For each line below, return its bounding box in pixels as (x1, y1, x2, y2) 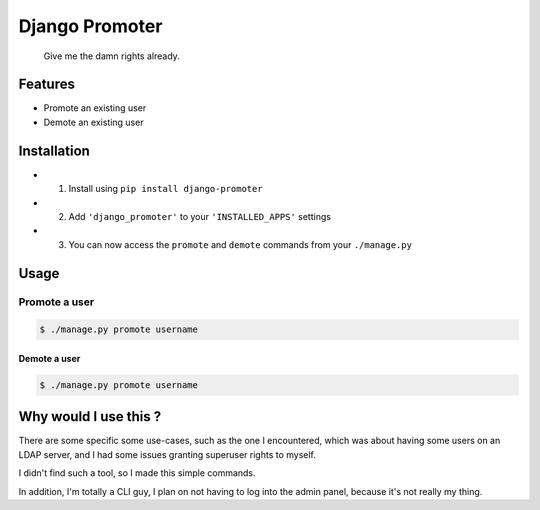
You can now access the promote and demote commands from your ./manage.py (68, 238, 412, 250)
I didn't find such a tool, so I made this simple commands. (18, 467, 256, 479)
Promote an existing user (43, 102, 147, 114)
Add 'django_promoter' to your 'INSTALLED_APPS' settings (68, 210, 332, 222)
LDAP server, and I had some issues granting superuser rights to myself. (18, 448, 317, 460)
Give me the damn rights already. (43, 50, 180, 62)
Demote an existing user (43, 116, 144, 128)
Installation (18, 142, 90, 159)
